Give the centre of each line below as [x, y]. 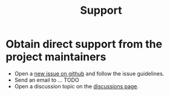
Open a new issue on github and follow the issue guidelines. [89, 73]
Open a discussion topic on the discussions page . [77, 86]
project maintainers [56, 57]
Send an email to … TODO [47, 80]
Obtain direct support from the [84, 44]
